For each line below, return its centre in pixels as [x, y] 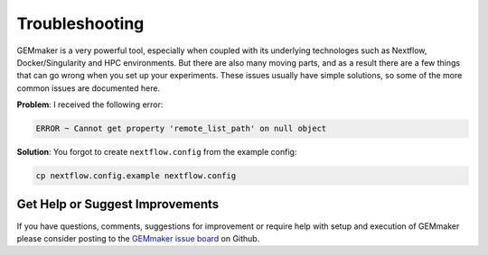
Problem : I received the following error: [90, 105]
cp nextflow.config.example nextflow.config [136, 176]
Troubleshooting [80, 23]
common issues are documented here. [89, 88]
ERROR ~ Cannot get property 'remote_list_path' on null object [181, 129]
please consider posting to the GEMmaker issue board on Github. [138, 238]
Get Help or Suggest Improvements [118, 204]
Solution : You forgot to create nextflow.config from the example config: [157, 152]
